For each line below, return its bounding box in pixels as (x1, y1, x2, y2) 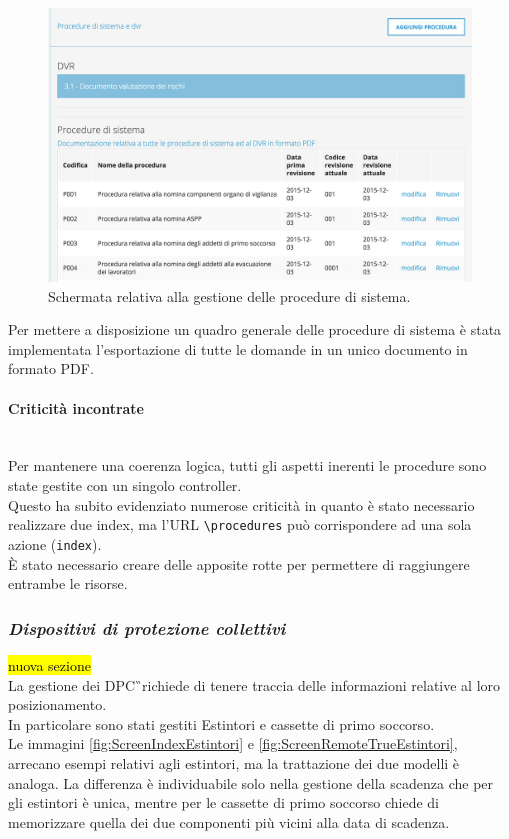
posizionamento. (8, 694, 107, 715)
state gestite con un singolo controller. (8, 475, 242, 496)
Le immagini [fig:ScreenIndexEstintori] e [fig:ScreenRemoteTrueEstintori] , (8, 733, 458, 754)
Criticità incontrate (8, 397, 144, 418)
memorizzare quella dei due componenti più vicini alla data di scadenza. (8, 811, 450, 832)
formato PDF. (8, 358, 94, 379)
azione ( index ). (8, 533, 102, 554)
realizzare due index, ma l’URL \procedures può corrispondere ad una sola (8, 514, 472, 535)
